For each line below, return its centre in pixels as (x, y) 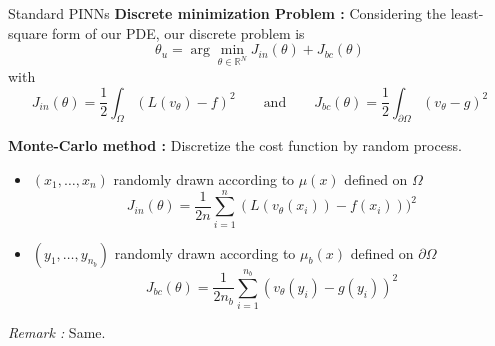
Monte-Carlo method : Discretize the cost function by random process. (235, 145)
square (28, 32)
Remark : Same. (57, 332)
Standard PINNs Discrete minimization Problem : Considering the (227, 13)
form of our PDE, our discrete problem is (178, 32)
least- (467, 13)
